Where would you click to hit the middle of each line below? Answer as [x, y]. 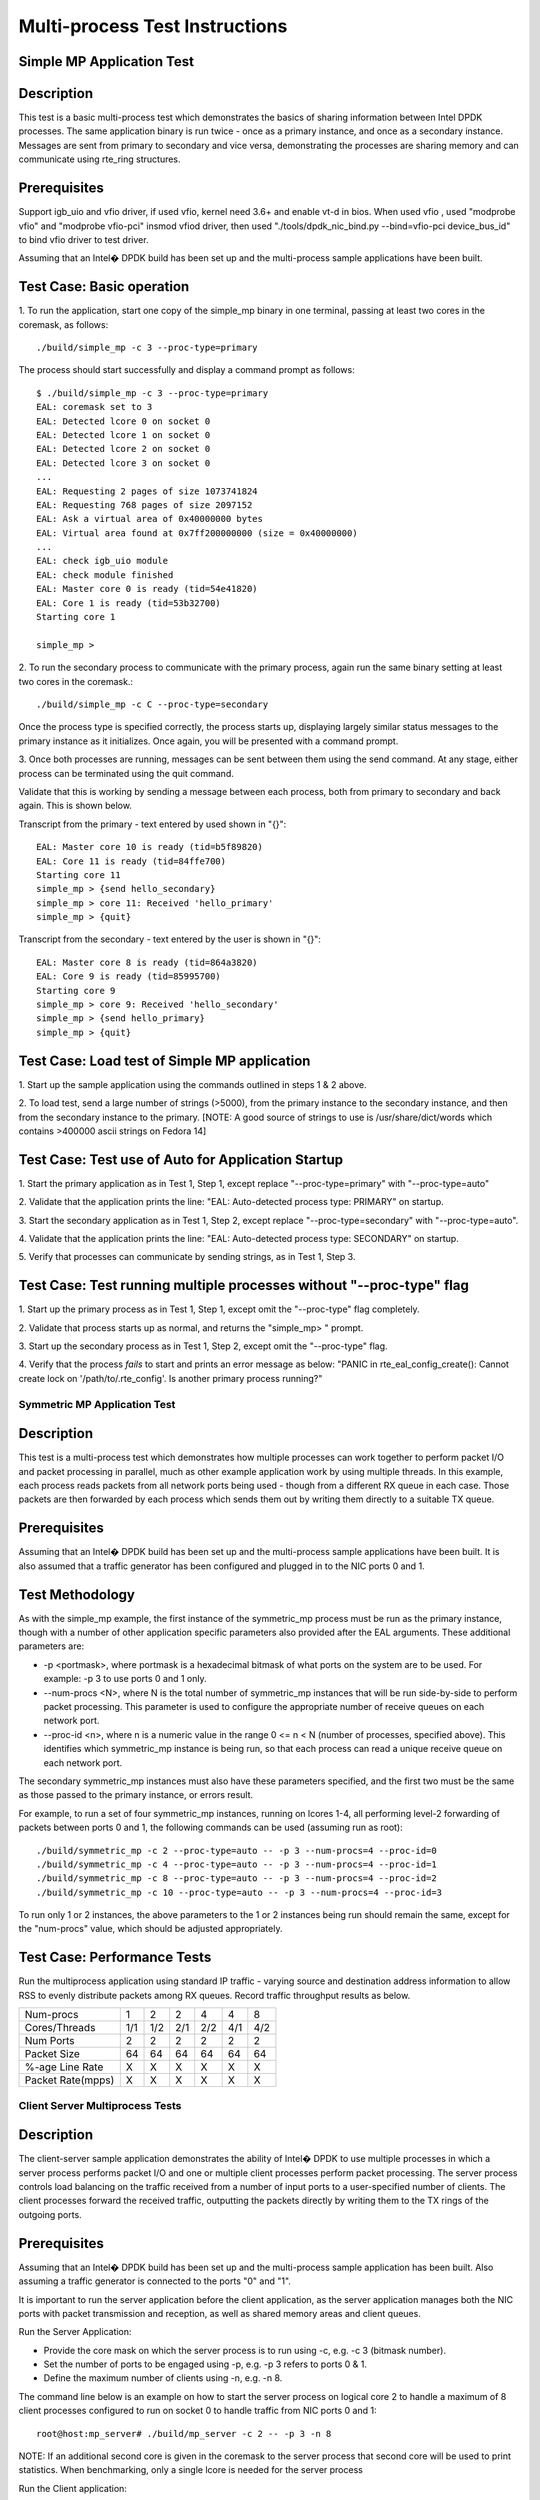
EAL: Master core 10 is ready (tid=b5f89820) [150, 847]
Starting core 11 [78, 874]
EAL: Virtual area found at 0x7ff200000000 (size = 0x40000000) [197, 533]
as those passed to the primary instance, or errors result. [136, 1795]
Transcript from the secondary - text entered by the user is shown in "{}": [170, 939]
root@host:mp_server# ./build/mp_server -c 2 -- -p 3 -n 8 [184, 2433]
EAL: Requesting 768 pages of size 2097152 [144, 504]
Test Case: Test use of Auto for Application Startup [181, 1159]
